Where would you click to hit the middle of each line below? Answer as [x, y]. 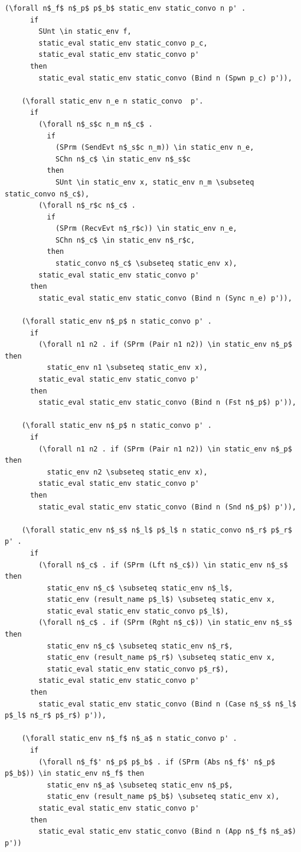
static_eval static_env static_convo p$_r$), [138, 669]
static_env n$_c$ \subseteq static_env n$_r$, [140, 646]
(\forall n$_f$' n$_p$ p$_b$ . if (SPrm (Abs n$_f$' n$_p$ [157, 762]
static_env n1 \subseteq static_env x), [127, 368]
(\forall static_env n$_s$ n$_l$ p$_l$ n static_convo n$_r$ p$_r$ [157, 530]
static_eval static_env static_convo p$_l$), [138, 611]
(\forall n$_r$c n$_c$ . [87, 206]
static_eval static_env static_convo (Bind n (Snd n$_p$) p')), [167, 507]
